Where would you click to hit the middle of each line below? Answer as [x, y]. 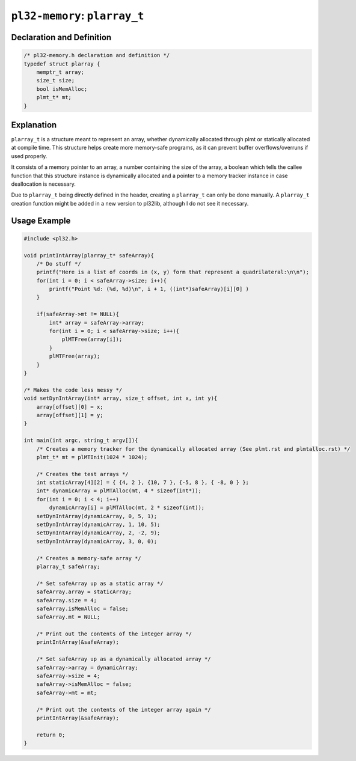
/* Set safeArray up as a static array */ [100, 583]
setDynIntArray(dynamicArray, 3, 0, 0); [97, 541]
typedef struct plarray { [62, 64]
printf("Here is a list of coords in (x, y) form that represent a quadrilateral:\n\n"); [173, 272]
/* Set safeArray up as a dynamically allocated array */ [124, 659]
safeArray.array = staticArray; [84, 592]
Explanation [34, 125]
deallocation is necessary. [44, 184]
